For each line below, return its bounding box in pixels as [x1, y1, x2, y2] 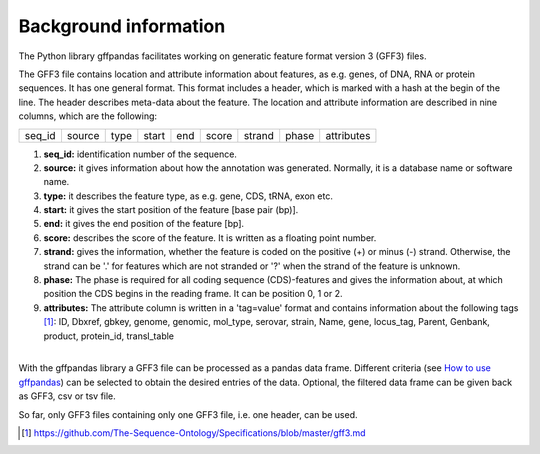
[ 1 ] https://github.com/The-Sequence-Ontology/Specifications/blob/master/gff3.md [21, 426, 366, 439]
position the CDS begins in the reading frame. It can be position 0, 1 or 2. [43, 288, 343, 300]
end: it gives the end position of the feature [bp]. [43, 218, 245, 230]
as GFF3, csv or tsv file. [18, 390, 117, 402]
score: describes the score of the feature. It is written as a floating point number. [43, 231, 377, 244]
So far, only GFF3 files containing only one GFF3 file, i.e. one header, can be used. [18, 408, 358, 420]
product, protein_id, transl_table [43, 330, 175, 342]
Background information [18, 15, 226, 37]
